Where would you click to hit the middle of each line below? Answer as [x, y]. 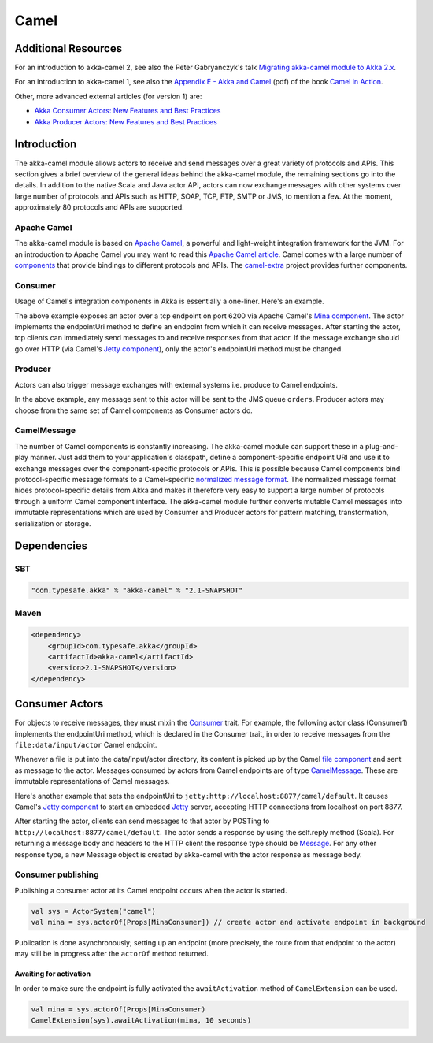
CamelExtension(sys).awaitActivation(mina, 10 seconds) [141, 1021]
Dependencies [51, 546]
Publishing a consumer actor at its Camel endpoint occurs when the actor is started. [151, 890]
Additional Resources [68, 48]
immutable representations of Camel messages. [92, 781]
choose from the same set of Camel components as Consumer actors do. [134, 410]
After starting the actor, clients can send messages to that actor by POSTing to [142, 821]
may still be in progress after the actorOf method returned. [111, 954]
